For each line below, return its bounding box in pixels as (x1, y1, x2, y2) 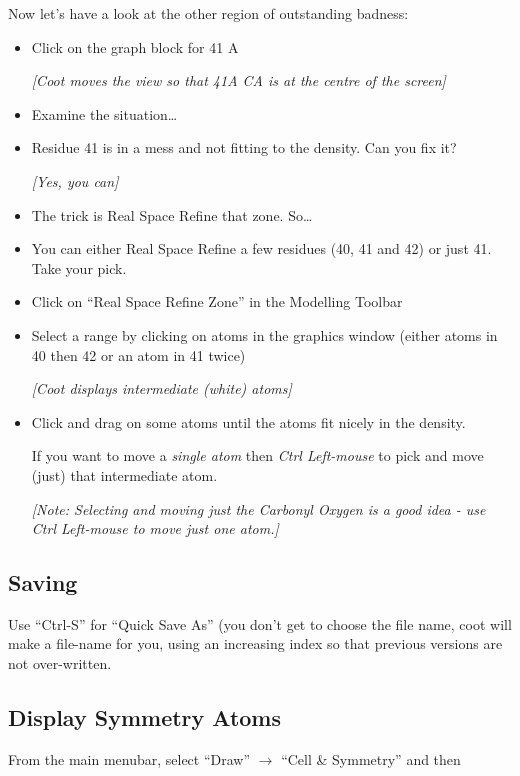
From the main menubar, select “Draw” (8, 748, 251, 769)
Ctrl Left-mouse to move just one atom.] (31, 518, 279, 539)
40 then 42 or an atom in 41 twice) (31, 344, 246, 365)
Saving (8, 567, 78, 598)
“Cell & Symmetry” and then (281, 748, 461, 769)
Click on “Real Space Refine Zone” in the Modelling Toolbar (31, 291, 403, 312)
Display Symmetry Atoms (8, 702, 282, 733)
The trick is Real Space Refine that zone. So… (31, 204, 313, 225)
